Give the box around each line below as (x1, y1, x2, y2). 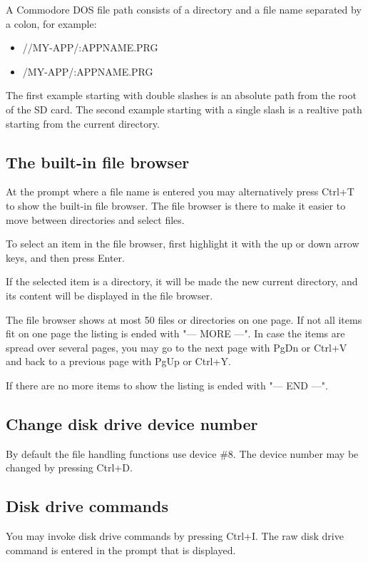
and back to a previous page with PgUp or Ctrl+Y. (6, 354, 231, 369)
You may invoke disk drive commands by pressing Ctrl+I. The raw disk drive (6, 528, 344, 543)
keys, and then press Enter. (6, 250, 125, 265)
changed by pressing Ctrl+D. (6, 460, 133, 475)
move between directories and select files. (6, 212, 185, 227)
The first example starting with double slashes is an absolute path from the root (6, 88, 357, 103)
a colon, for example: (6, 16, 97, 31)
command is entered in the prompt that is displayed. (6, 542, 236, 557)
